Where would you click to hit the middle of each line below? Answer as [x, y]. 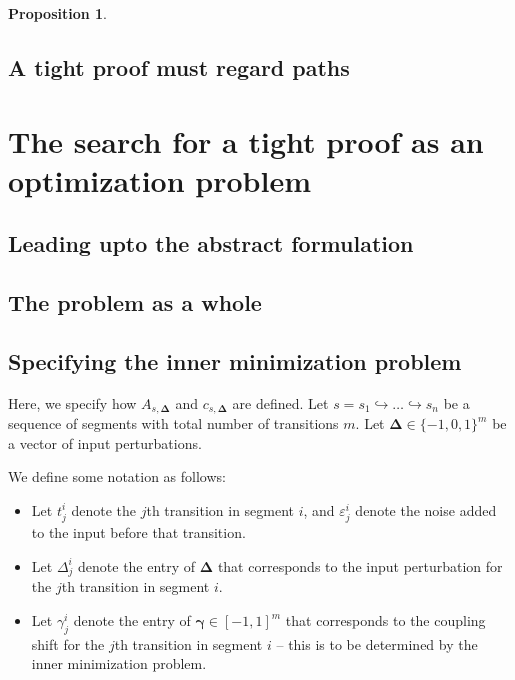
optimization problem [159, 179]
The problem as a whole [135, 302]
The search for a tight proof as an [246, 140]
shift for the [68, 643]
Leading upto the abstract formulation [211, 243]
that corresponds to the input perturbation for [360, 565]
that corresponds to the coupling [385, 620]
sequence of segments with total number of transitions [173, 423]
